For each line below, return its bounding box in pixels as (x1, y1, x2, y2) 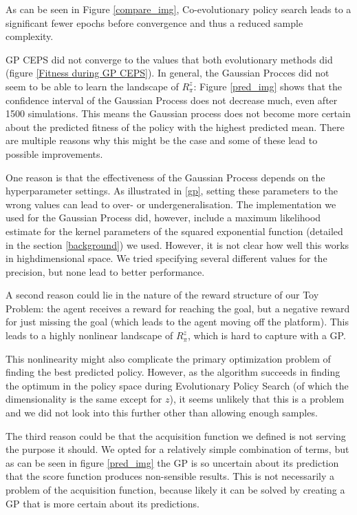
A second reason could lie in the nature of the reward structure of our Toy (6, 287, 319, 302)
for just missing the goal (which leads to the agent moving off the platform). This (6, 314, 349, 329)
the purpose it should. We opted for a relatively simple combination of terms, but (6, 442, 349, 456)
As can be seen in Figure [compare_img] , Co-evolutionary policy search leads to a (6, 2, 351, 16)
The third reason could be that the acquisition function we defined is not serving (6, 428, 346, 443)
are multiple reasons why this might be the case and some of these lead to (6, 133, 318, 148)
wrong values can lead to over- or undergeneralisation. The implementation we (6, 196, 336, 211)
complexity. (6, 29, 54, 43)
